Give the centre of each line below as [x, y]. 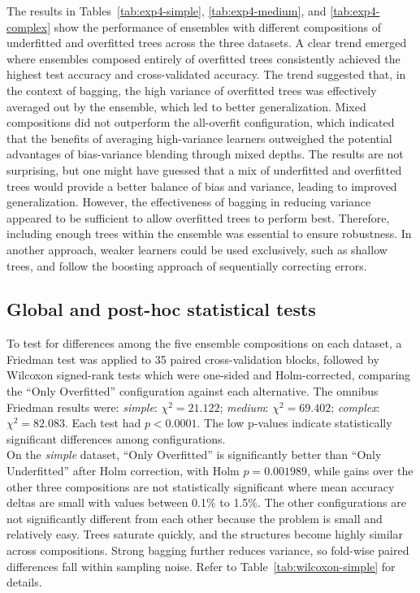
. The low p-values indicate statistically [294, 423]
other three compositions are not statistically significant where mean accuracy [201, 486]
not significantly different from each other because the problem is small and [195, 518]
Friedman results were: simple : [82, 407]
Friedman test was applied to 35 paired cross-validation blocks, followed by [193, 359]
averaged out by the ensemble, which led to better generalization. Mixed [186, 106]
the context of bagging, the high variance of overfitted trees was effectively [192, 90]
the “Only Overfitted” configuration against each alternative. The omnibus [193, 391]
